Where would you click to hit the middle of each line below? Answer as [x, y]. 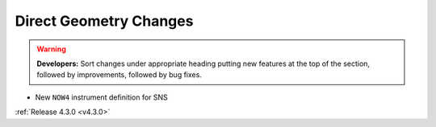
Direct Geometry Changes [104, 21]
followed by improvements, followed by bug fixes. [119, 75]
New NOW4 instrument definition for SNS [102, 97]
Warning [51, 49]
